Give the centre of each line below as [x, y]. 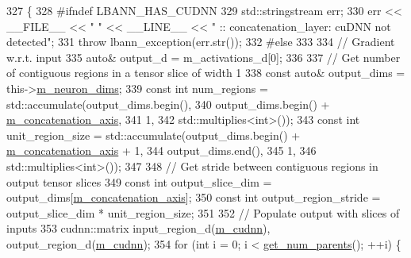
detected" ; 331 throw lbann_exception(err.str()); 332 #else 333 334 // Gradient [201, 42]
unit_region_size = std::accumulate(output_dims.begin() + [154, 135]
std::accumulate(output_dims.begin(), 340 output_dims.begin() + [168, 104]
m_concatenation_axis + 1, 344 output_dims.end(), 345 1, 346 [161, 150]
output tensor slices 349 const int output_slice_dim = [139, 181]
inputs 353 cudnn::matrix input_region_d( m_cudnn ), [138, 228]
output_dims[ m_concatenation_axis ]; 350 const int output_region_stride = [194, 197]
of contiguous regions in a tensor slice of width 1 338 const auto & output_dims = [206, 73]
